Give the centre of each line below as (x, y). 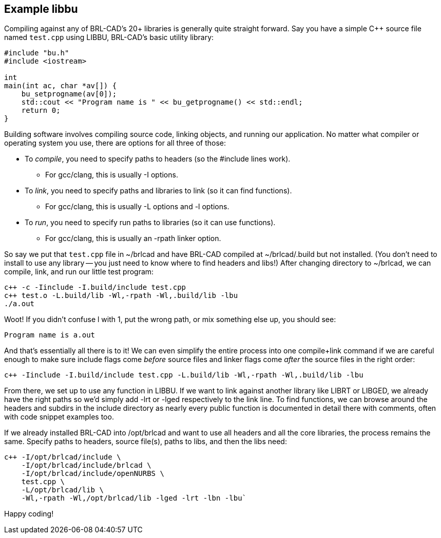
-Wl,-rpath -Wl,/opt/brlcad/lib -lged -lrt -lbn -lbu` (134, 498)
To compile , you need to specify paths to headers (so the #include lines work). (158, 159)
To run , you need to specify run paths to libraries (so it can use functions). (150, 223)
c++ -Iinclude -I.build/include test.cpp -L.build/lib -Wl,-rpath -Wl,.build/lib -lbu (184, 375)
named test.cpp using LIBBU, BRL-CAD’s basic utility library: (109, 37)
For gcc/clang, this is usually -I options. (112, 175)
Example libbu (41, 9)
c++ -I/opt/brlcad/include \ (63, 457)
